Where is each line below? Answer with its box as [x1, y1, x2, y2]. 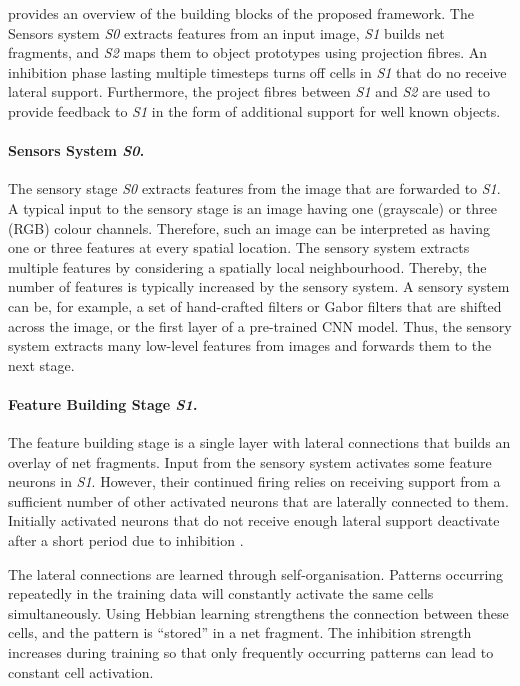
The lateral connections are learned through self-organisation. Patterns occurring [8, 563, 504, 584]
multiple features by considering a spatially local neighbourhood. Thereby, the [8, 256, 487, 277]
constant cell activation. [8, 661, 154, 682]
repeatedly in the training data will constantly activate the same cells [8, 583, 434, 604]
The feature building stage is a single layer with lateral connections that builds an [8, 432, 511, 453]
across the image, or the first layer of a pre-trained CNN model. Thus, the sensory [8, 315, 512, 336]
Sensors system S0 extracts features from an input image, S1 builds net [8, 22, 445, 43]
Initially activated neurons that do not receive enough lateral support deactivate [8, 510, 500, 531]
